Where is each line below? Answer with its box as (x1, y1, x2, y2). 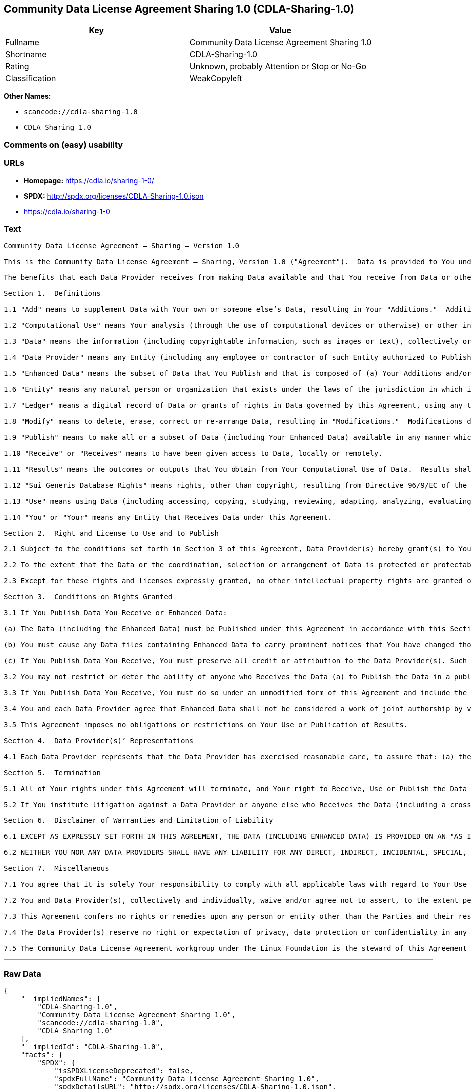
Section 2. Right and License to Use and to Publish (4, 529, 219, 538)
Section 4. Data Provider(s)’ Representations (4, 737, 194, 745)
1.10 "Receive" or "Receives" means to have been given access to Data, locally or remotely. (4, 449, 383, 458)
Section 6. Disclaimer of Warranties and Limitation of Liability (4, 817, 273, 825)
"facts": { (20, 1051, 63, 1059)
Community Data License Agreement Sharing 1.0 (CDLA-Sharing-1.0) (4, 3, 354, 15)
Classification (5, 73, 56, 84)
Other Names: (4, 92, 51, 101)
